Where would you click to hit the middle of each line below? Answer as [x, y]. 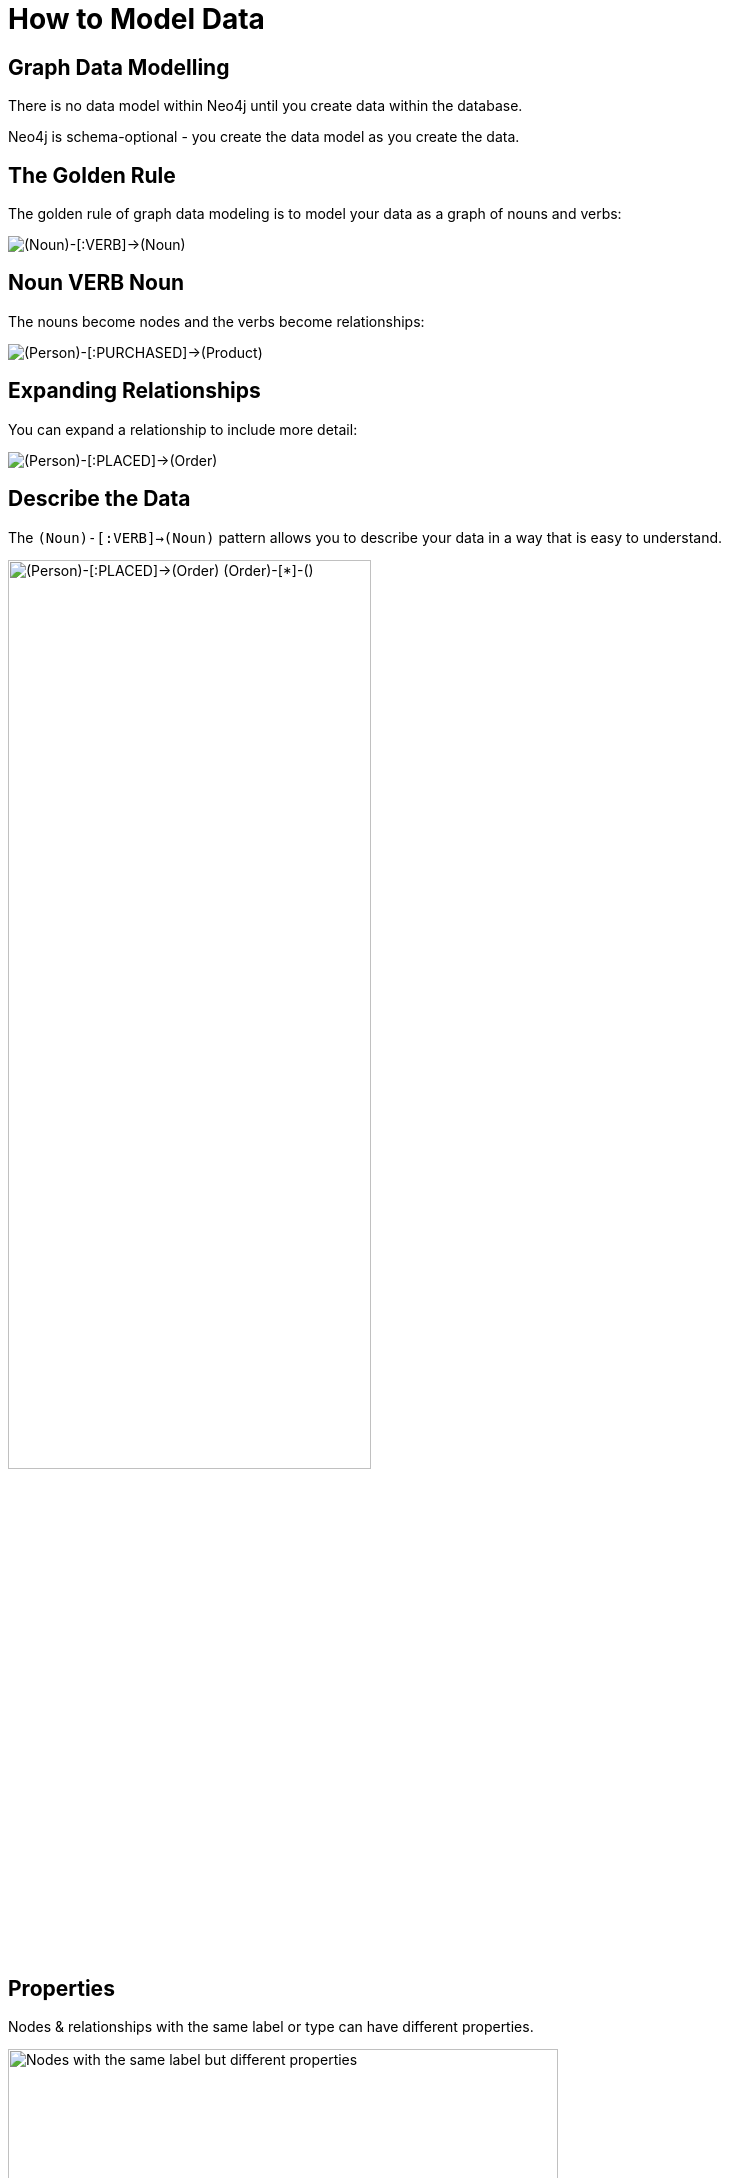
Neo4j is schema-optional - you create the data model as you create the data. [264, 137]
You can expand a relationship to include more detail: [183, 429]
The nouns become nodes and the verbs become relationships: [216, 321]
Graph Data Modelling [119, 67]
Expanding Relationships [134, 391]
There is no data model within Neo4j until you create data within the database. [265, 106]
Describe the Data [99, 499]
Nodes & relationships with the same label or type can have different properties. [271, 2027]
